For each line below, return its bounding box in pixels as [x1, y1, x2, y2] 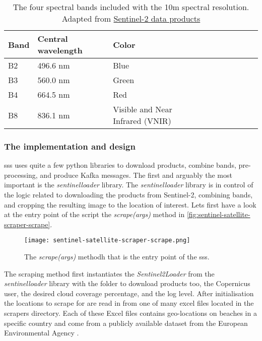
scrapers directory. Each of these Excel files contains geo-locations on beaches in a [4, 308, 257, 318]
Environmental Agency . [4, 327, 79, 338]
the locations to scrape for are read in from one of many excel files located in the [4, 298, 254, 308]
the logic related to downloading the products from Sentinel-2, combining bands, [4, 189, 253, 199]
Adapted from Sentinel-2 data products [61, 13, 201, 24]
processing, [4, 169, 38, 180]
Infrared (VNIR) [113, 115, 171, 126]
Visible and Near [113, 103, 172, 115]
